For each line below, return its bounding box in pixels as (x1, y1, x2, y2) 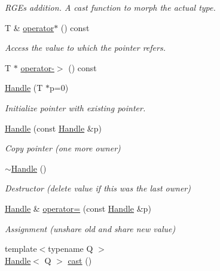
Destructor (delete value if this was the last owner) (5, 182, 191, 194)
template (5, 242, 37, 255)
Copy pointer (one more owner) (5, 142, 121, 154)
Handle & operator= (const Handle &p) (5, 202, 151, 214)
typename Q (48, 242, 93, 255)
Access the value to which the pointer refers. (5, 41, 166, 54)
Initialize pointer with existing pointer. (5, 101, 146, 114)
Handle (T (5, 81, 43, 94)
